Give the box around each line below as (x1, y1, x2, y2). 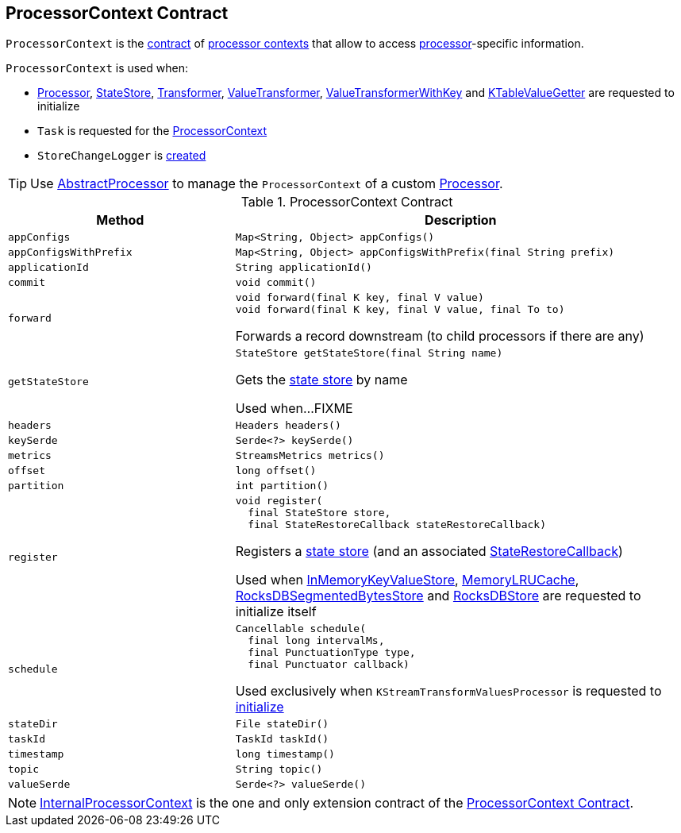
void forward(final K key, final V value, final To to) (235, 303, 565, 316)
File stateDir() (235, 718, 329, 731)
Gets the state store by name (235, 372, 408, 388)
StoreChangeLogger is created (37, 148, 206, 163)
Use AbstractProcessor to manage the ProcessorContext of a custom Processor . (30, 175, 503, 192)
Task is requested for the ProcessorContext (37, 124, 267, 138)
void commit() (235, 276, 317, 289)
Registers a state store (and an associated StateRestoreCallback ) (235, 543, 623, 560)
